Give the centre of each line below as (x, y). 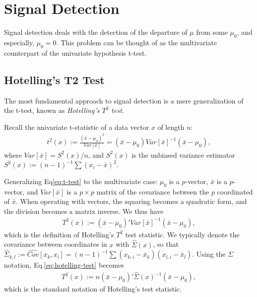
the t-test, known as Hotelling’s (52, 110)
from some (212, 32)
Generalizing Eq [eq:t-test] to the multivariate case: (81, 181)
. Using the (209, 254)
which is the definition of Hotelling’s (59, 234)
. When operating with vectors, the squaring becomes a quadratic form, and (131, 201)
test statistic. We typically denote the (182, 234)
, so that (166, 244)
